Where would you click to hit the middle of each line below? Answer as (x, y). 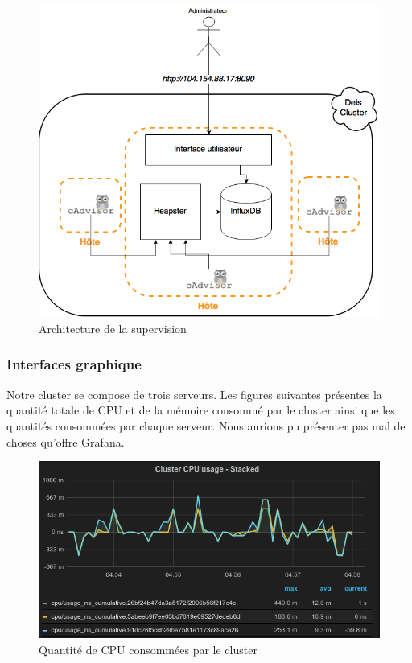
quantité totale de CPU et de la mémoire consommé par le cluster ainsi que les (201, 410)
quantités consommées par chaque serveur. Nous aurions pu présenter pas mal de (206, 425)
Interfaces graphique (74, 364)
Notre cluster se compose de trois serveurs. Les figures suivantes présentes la (194, 394)
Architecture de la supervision (113, 328)
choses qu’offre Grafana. (66, 441)
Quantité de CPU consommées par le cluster (148, 649)
